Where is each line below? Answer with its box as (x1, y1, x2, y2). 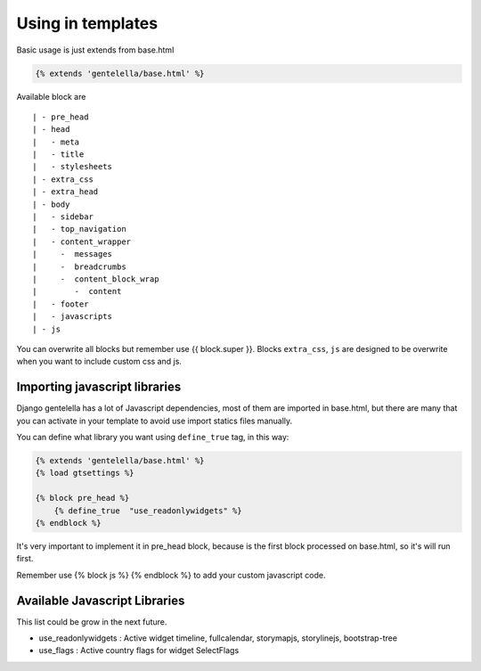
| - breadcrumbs (32, 261, 126, 272)
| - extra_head (32, 187, 99, 197)
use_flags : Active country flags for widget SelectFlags (38, 645, 240, 656)
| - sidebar (32, 212, 94, 222)
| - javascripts (32, 312, 113, 322)
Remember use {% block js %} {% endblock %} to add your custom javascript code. (16, 569, 326, 580)
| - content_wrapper (32, 236, 132, 247)
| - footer (32, 299, 89, 309)
